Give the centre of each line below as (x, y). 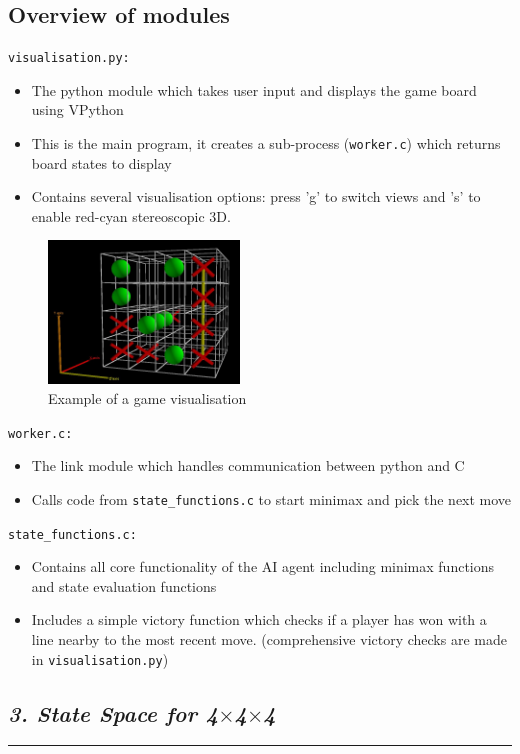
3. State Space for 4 (113, 712)
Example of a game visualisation (147, 398)
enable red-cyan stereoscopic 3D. (131, 215)
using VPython (77, 109)
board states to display (101, 162)
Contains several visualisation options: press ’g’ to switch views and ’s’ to (256, 196)
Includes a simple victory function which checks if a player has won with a (259, 619)
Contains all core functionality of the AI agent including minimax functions (263, 566)
